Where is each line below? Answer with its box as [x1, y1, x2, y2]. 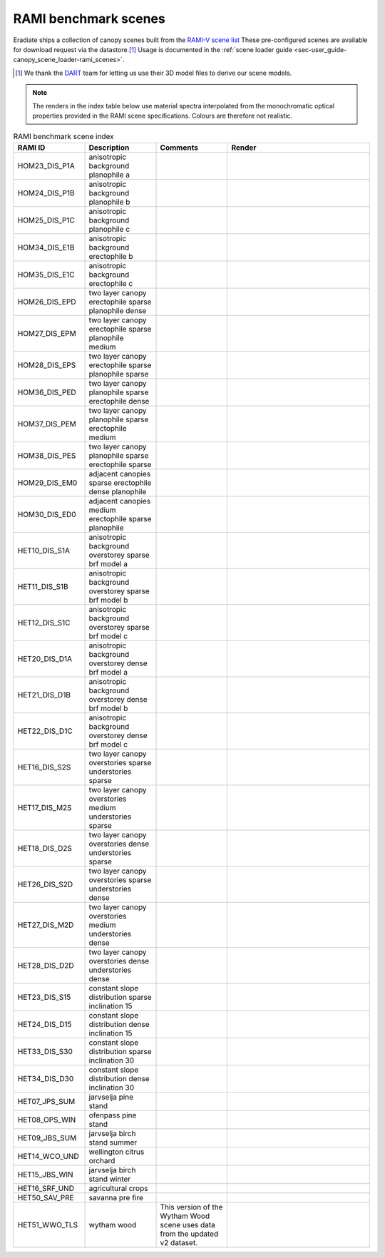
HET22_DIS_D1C [17, 726, 73, 736]
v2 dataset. [160, 1237, 198, 1247]
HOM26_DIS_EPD [17, 297, 76, 307]
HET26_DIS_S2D [17, 879, 73, 889]
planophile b [88, 197, 130, 207]
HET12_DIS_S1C [17, 618, 71, 628]
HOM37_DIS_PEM [17, 419, 76, 429]
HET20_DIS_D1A [17, 653, 73, 663]
